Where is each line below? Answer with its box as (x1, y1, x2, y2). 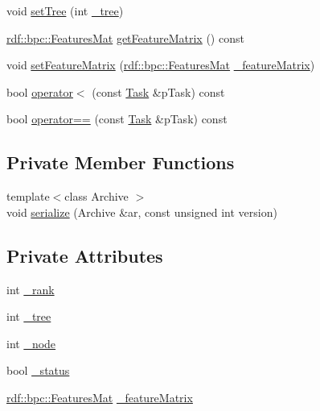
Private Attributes (6, 243, 163, 268)
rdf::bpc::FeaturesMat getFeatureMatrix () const (6, 29, 244, 46)
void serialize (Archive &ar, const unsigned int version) (6, 203, 277, 220)
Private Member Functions (6, 150, 235, 175)
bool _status (6, 362, 70, 379)
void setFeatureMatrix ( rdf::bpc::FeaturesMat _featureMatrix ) (6, 56, 315, 73)
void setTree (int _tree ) (6, 2, 124, 19)
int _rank (6, 280, 55, 297)
